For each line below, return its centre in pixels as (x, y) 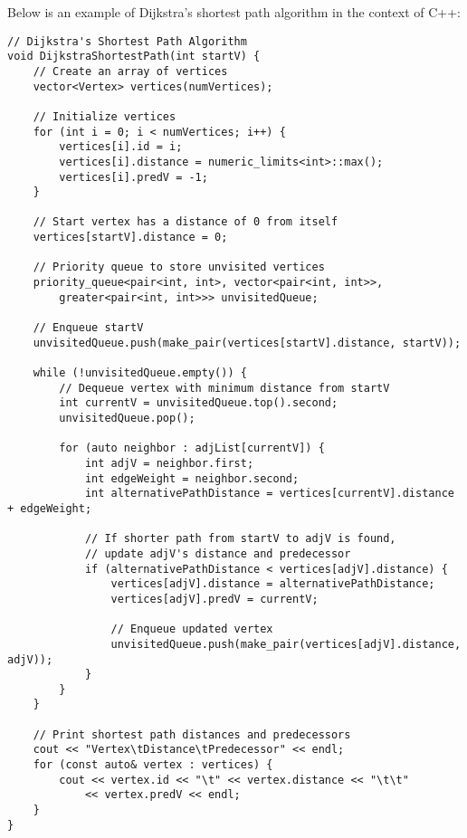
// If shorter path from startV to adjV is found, (240, 539)
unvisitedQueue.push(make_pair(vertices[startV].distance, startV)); (247, 343)
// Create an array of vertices (130, 71)
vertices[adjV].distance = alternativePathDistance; (273, 584)
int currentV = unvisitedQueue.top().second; (199, 403)
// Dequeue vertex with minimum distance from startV (224, 388)
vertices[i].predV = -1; (133, 177)
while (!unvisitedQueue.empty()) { (140, 373)
